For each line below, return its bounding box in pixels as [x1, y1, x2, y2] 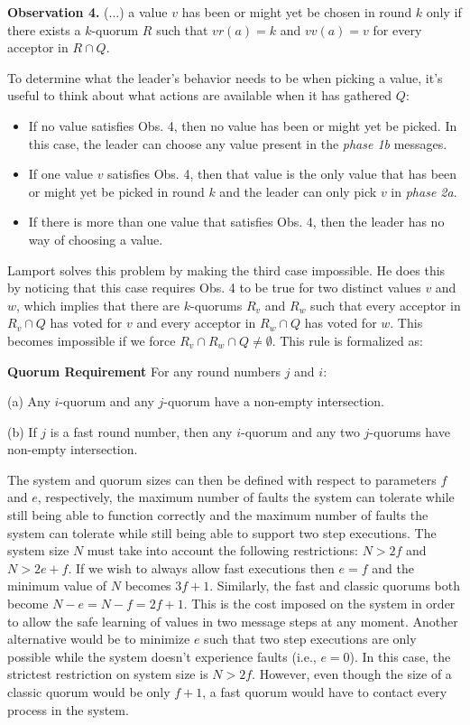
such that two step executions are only [204, 629, 417, 648]
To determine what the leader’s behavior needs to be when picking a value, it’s [7, 68, 443, 87]
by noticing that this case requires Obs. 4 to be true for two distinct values [7, 278, 421, 297]
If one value [28, 164, 93, 183]
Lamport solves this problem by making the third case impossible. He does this [7, 260, 446, 279]
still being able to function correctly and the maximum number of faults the [7, 506, 429, 525]
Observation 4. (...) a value [7, 3, 168, 21]
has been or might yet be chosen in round [181, 3, 412, 21]
